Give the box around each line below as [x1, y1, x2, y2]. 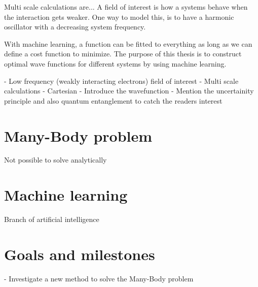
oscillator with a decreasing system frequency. [4, 21, 146, 32]
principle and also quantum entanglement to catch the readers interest [4, 95, 223, 106]
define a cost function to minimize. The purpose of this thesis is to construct [4, 48, 242, 59]
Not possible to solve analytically [4, 154, 107, 165]
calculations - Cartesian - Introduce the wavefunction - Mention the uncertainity [4, 85, 254, 96]
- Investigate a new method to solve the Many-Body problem [4, 273, 194, 283]
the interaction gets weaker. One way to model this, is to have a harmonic [4, 11, 234, 22]
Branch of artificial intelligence [4, 214, 99, 225]
